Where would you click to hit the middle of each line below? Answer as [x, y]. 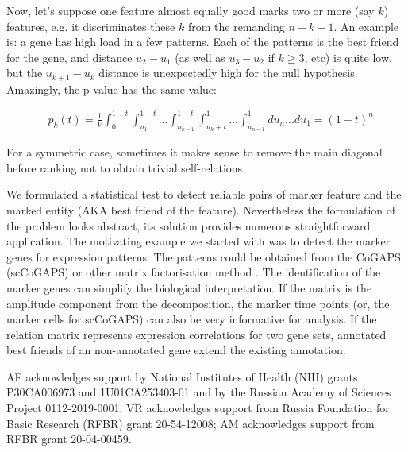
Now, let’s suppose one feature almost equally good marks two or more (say [191, 10]
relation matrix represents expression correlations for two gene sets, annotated [196, 334]
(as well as [200, 57]
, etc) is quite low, [348, 57]
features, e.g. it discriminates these [91, 26]
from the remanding [236, 26]
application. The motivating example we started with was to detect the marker [198, 241]
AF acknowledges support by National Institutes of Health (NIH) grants [182, 376]
